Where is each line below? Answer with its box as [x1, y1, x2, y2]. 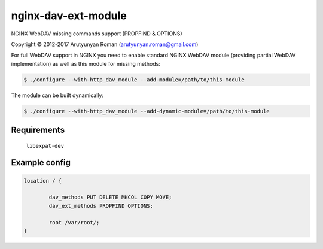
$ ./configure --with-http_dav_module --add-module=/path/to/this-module [23, 76, 245, 83]
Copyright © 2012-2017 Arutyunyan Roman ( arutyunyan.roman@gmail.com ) [11, 41, 199, 48]
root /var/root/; [48, 219, 100, 226]
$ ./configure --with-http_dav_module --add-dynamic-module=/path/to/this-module [23, 108, 270, 114]
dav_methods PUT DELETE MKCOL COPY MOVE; [48, 194, 172, 201]
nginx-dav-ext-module [11, 9, 127, 22]
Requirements [11, 125, 65, 135]
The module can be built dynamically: [11, 92, 104, 99]
